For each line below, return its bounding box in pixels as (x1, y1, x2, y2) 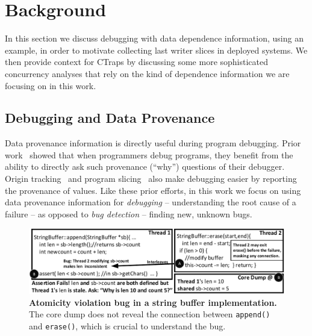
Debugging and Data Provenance (5, 108, 215, 127)
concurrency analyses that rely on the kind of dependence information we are (5, 67, 290, 79)
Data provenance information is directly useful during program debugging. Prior (5, 137, 301, 149)
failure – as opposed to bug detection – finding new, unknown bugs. (5, 207, 252, 220)
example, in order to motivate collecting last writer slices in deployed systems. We (5, 43, 308, 56)
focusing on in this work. (5, 79, 96, 92)
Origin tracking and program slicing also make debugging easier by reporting (5, 172, 297, 185)
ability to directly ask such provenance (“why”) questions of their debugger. (5, 160, 285, 173)
